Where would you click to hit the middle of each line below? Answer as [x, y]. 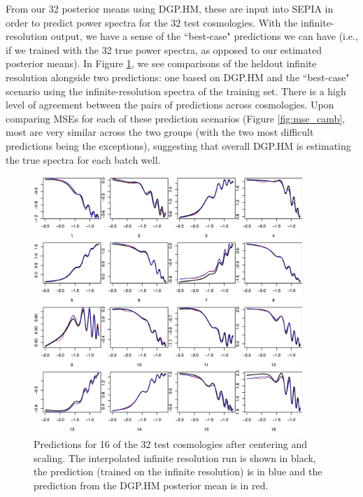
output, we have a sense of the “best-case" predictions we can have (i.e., [204, 36]
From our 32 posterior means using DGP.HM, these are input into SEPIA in [170, 8]
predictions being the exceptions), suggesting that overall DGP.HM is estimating [178, 145]
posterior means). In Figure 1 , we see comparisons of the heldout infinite [161, 63]
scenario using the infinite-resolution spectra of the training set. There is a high [176, 91]
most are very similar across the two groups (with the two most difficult [160, 132]
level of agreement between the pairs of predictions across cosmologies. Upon [170, 105]
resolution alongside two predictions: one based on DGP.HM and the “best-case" [178, 77]
